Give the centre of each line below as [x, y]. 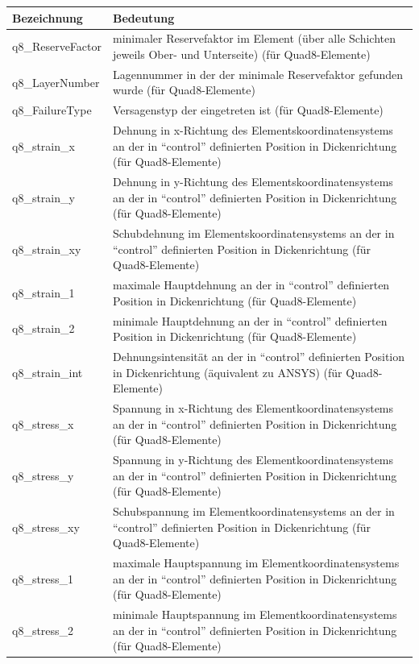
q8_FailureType [52, 110]
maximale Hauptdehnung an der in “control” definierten [251, 285]
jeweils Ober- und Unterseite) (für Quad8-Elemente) [241, 54]
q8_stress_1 [43, 578]
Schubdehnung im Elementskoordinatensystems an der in [253, 233]
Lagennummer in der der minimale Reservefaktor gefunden [257, 74]
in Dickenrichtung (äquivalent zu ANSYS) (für [227, 372]
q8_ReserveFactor [57, 46]
